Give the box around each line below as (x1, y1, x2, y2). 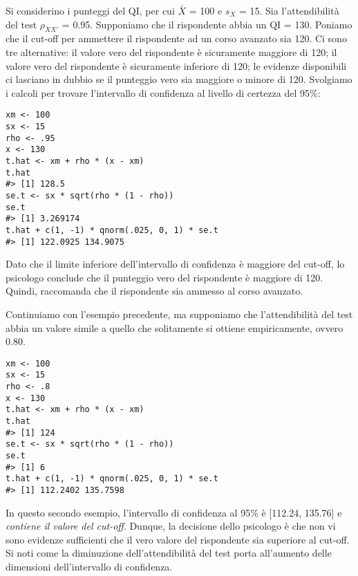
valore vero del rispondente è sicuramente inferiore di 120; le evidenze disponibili (6, 58, 347, 73)
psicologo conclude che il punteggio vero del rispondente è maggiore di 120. (6, 270, 323, 284)
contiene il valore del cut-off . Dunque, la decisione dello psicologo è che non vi (6, 519, 336, 533)
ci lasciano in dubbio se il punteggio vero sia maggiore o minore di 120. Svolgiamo (6, 72, 352, 86)
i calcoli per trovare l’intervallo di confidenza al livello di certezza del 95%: (6, 85, 321, 100)
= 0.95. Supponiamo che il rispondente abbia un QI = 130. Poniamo (62, 17, 352, 31)
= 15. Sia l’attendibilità (238, 3, 339, 17)
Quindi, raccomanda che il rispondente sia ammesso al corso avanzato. (6, 284, 303, 298)
